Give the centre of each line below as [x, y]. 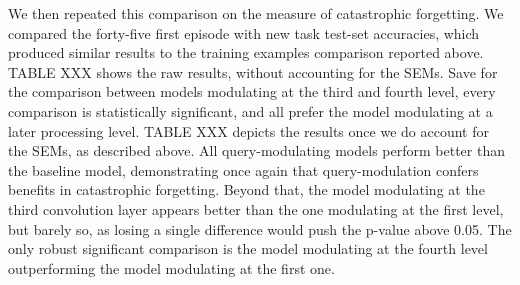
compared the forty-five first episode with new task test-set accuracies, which [244, 32]
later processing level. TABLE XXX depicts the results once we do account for [248, 130]
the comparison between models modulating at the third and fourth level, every [252, 91]
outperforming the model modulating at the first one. [171, 267]
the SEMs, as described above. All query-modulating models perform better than [256, 150]
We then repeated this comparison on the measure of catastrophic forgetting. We [256, 13]
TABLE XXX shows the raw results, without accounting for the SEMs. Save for [253, 71]
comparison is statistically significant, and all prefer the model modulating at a [250, 110]
